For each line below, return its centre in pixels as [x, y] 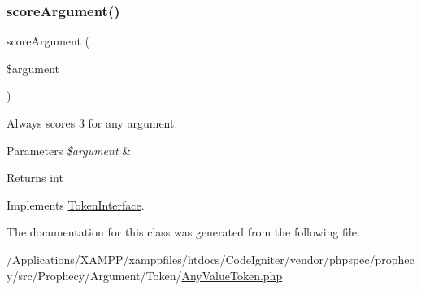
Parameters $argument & [69, 150]
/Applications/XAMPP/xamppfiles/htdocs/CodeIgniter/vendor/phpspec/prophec [210, 259]
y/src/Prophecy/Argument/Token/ [94, 275]
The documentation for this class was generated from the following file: [183, 232]
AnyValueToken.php [232, 275]
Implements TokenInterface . [76, 204]
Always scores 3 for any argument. [92, 123]
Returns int [35, 177]
